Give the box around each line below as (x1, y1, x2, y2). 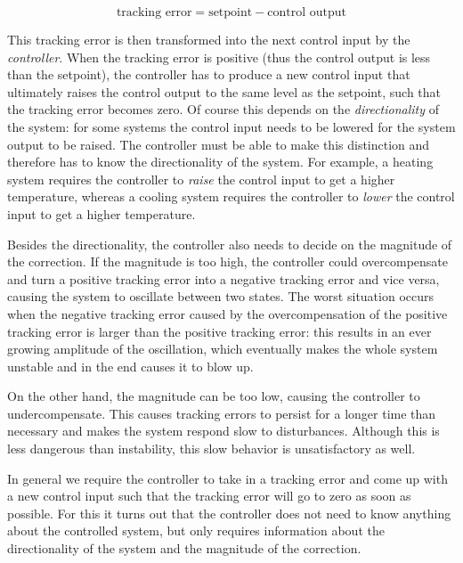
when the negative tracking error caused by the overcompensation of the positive (7, 304, 448, 322)
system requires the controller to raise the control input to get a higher (7, 169, 395, 188)
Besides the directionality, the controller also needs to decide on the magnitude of (7, 234, 452, 253)
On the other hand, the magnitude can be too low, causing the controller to (7, 387, 420, 405)
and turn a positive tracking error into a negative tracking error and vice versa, (7, 269, 440, 288)
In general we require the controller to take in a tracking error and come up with (7, 469, 448, 487)
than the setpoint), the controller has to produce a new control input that (7, 65, 410, 84)
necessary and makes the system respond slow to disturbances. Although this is (7, 421, 440, 440)
